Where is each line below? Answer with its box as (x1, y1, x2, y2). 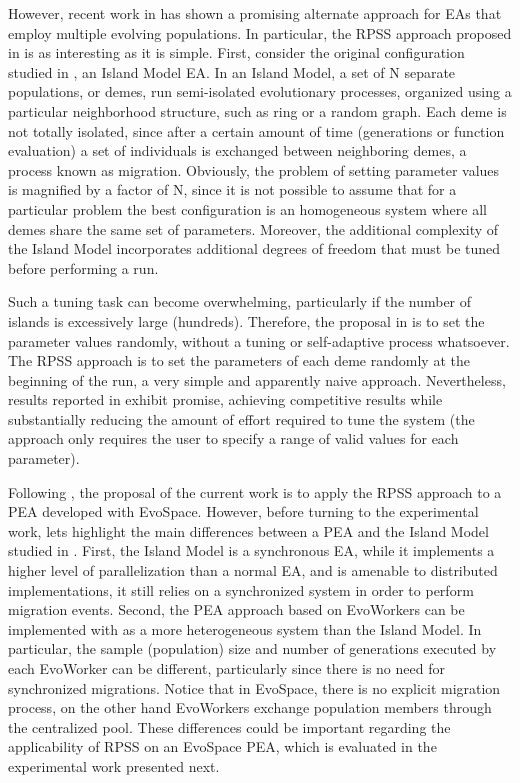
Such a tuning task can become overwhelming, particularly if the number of (8, 291, 472, 312)
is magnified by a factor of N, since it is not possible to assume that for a (8, 179, 457, 200)
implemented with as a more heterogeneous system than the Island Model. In (8, 618, 482, 639)
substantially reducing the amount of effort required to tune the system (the (8, 408, 475, 429)
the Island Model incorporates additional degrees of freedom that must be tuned (8, 238, 501, 259)
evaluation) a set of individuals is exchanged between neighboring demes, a (8, 140, 467, 161)
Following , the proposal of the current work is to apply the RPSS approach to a (8, 481, 502, 502)
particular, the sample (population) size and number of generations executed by (8, 638, 497, 659)
